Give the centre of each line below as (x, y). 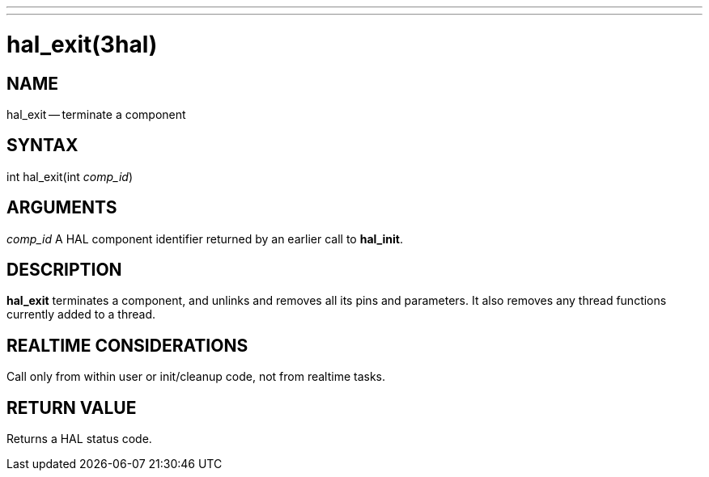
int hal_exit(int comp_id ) (70, 176)
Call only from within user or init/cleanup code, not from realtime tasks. (196, 377)
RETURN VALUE (72, 407)
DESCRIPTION (64, 270)
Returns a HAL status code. (79, 439)
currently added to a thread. (81, 314)
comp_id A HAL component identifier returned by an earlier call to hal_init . (205, 238)
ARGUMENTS (62, 208)
